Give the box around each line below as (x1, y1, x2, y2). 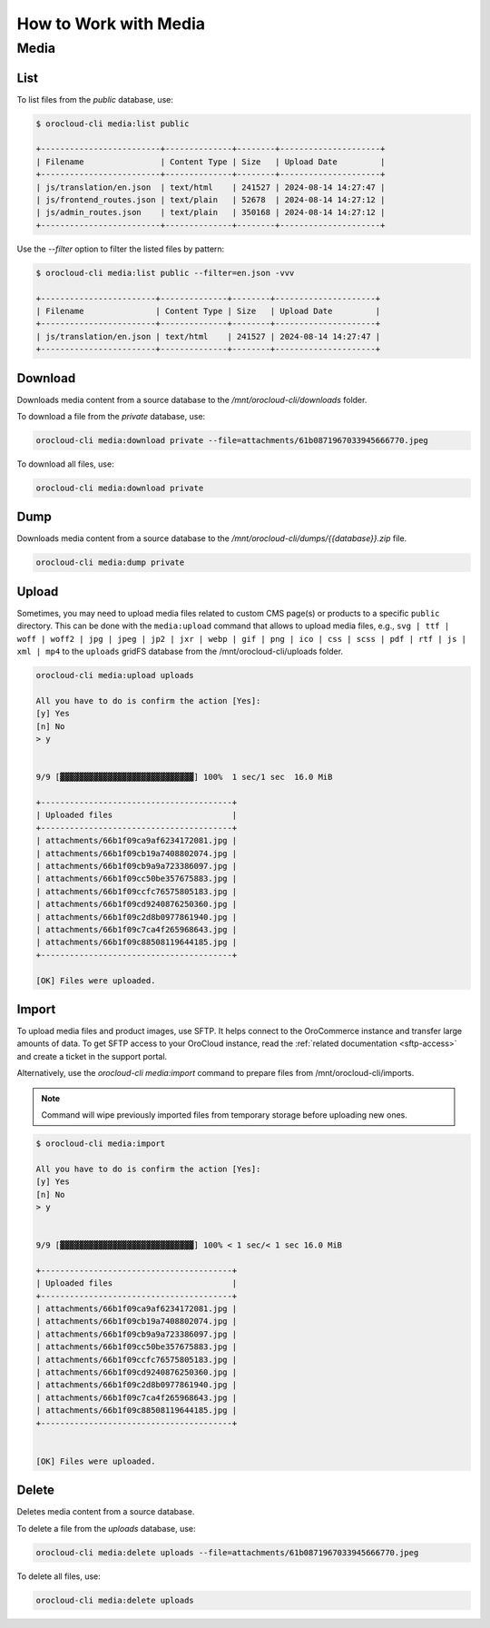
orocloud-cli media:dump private (35, 557, 185, 567)
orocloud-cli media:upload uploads (35, 670, 194, 681)
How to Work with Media (16, 14, 206, 34)
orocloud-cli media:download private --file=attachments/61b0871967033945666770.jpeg (35, 436, 428, 446)
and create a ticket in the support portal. (16, 1051, 168, 1061)
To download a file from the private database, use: (16, 411, 206, 422)
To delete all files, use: (16, 1571, 102, 1582)
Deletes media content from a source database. (16, 1506, 195, 1517)
